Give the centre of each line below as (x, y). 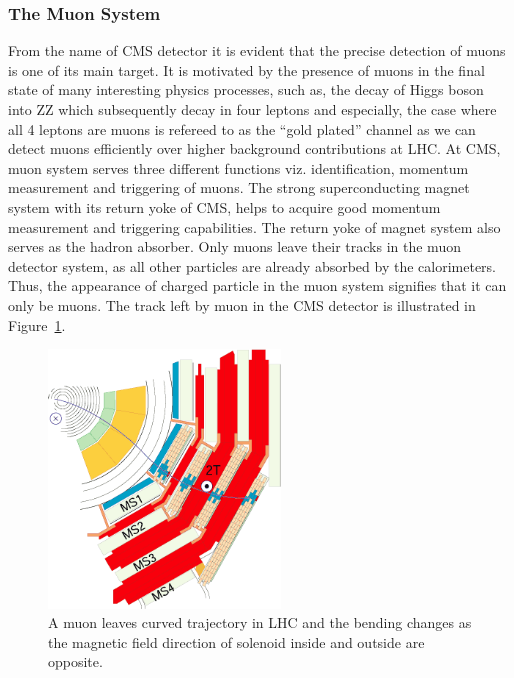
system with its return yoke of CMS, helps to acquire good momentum (224, 206)
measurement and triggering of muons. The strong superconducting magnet (239, 187)
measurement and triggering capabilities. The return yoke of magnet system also (254, 226)
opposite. (75, 661)
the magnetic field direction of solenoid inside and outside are (236, 641)
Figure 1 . (37, 324)
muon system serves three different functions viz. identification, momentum (238, 167)
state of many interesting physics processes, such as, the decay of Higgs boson (246, 89)
